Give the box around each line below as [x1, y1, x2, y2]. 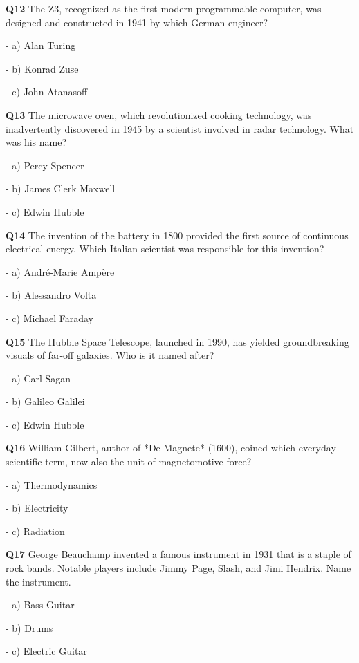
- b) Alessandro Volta [6, 288, 97, 302]
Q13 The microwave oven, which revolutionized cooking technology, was [6, 107, 312, 122]
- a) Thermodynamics [6, 477, 98, 492]
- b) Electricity [6, 501, 68, 515]
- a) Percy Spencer [6, 158, 84, 172]
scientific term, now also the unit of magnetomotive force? [6, 454, 252, 469]
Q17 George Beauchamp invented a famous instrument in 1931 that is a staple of [6, 547, 351, 561]
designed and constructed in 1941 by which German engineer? [6, 15, 268, 29]
